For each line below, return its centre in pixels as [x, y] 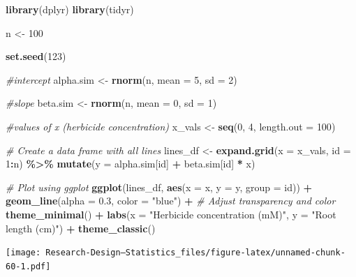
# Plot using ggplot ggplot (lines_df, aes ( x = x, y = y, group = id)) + [159, 187]
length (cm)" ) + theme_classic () [81, 228]
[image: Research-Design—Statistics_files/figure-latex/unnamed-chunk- [176, 253]
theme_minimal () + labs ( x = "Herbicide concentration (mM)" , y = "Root [171, 214]
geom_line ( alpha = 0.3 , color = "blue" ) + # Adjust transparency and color [171, 201]
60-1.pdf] [28, 266]
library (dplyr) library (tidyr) [70, 9]
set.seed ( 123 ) [36, 56]
